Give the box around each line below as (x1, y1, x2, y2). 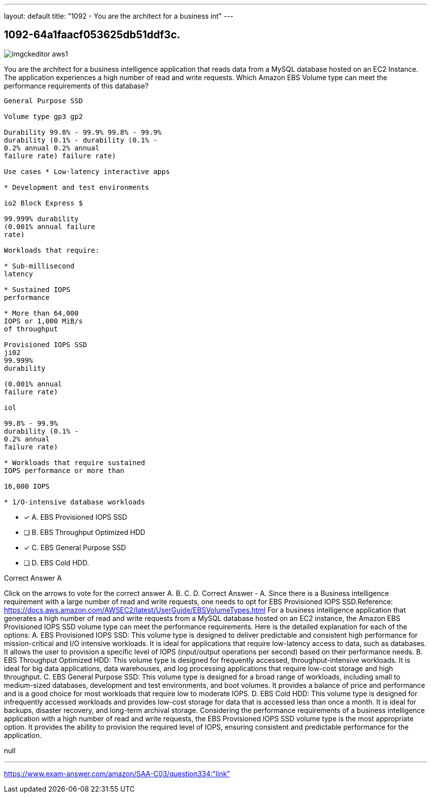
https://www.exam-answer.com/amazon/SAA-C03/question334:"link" (4, 769, 230, 778)
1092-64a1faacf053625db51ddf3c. (4, 29, 181, 41)
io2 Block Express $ (4, 199, 83, 207)
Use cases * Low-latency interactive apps (4, 167, 170, 176)
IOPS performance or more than (4, 466, 124, 474)
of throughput (4, 325, 58, 333)
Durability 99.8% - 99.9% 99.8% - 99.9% (4, 128, 162, 136)
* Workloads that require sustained (4, 458, 145, 467)
